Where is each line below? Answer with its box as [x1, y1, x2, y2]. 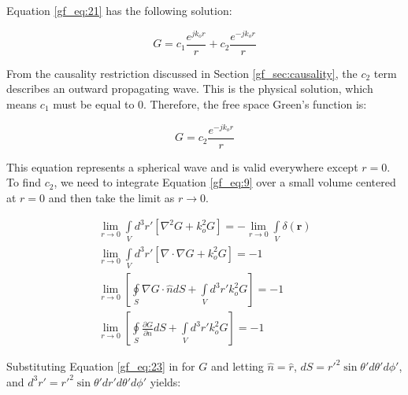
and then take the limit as [48, 189, 175, 205]
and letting [210, 358, 264, 375]
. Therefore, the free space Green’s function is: [143, 95, 367, 112]
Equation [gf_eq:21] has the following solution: [6, 2, 232, 18]
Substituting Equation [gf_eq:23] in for [6, 358, 195, 375]
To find [6, 174, 41, 190]
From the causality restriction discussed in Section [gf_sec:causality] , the [6, 65, 358, 81]
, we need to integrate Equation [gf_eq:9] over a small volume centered [54, 174, 396, 190]
